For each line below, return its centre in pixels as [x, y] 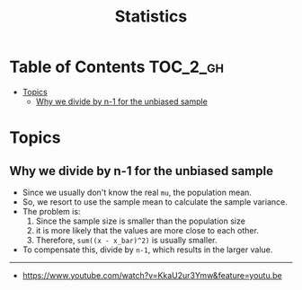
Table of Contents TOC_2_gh [117, 67]
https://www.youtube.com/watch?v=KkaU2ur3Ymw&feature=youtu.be [152, 275]
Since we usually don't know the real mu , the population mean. [137, 192]
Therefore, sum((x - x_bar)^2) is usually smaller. [126, 240]
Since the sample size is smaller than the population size [140, 221]
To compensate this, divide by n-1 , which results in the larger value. [147, 250]
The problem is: [51, 211]
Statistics [151, 17]
